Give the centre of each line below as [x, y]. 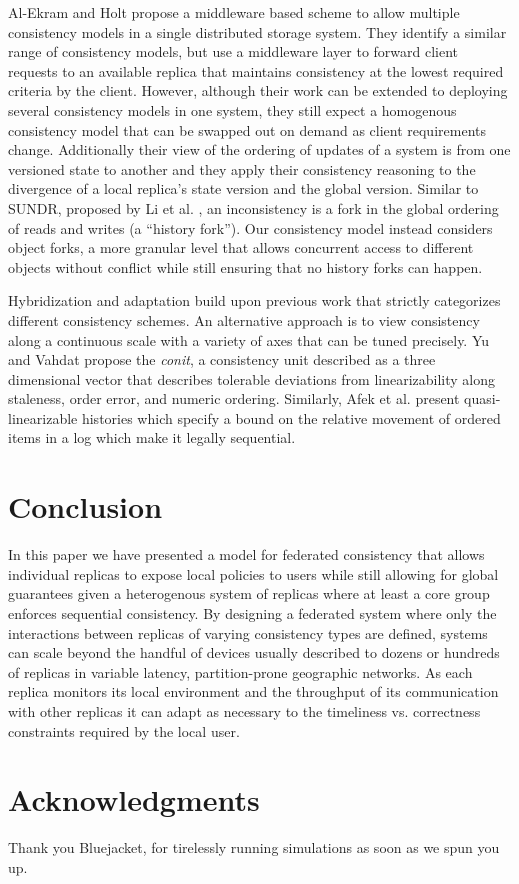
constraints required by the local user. [124, 730]
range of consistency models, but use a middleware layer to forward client [233, 51]
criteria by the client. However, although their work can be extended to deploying [258, 90]
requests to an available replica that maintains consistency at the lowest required [256, 70]
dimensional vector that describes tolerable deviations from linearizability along [252, 378]
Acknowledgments [134, 799]
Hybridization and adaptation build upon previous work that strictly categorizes [254, 300]
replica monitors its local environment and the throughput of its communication [253, 691]
